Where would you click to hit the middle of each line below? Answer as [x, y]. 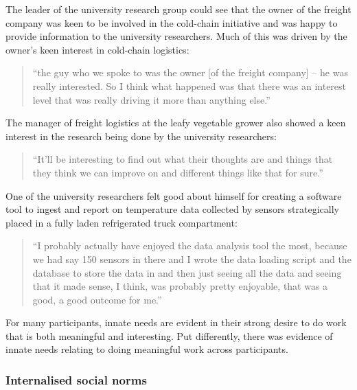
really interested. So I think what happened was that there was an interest [189, 85]
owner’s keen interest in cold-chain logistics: [97, 49]
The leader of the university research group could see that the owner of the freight [178, 9]
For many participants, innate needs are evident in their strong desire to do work [176, 322]
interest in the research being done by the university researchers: [141, 136]
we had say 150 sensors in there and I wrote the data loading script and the [192, 259]
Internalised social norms [76, 379]
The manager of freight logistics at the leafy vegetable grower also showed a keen [176, 123]
